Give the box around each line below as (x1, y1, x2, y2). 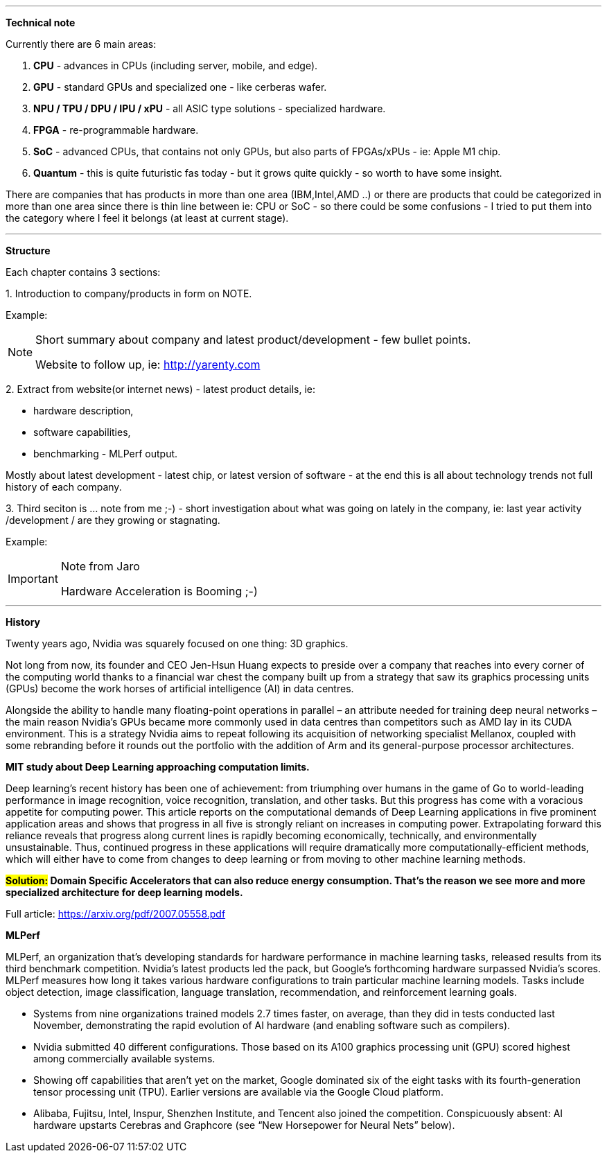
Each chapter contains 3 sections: (6, 266, 161, 278)
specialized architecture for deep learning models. (6, 886, 243, 898)
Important (8, 572, 58, 586)
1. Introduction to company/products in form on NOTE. (6, 288, 252, 299)
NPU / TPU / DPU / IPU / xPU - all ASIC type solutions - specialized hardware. (33, 103, 386, 114)
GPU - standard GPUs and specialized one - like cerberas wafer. (33, 81, 327, 93)
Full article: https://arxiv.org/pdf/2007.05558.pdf (6, 908, 226, 920)
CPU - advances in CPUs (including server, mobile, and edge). (33, 60, 318, 71)
